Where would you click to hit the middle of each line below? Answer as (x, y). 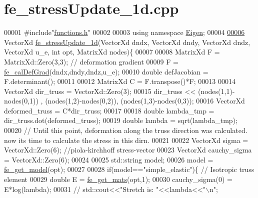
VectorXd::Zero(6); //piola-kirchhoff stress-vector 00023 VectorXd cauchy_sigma (128, 150)
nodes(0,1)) (21, 101)
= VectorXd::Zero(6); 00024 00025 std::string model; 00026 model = (109, 159)
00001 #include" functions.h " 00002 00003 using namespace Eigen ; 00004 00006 (124, 32)
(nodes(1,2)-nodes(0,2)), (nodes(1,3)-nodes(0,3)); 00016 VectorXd (145, 101)
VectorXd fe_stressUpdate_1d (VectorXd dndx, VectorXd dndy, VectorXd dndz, (127, 42)
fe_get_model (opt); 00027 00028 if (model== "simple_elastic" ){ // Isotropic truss (129, 169)
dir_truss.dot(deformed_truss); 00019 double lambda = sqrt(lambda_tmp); (121, 120)
